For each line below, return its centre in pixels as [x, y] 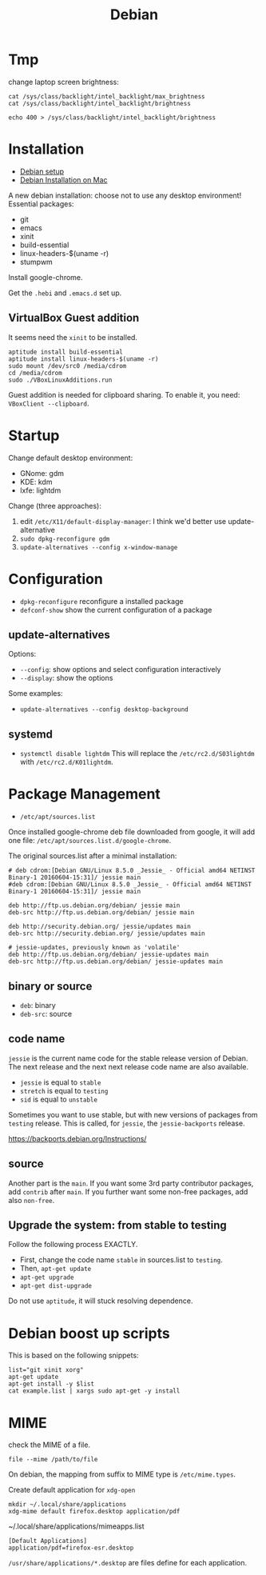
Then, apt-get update [56, 1269]
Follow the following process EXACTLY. [73, 1245]
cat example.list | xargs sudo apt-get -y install [94, 1391]
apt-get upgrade [47, 1277]
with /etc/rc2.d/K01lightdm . [66, 762]
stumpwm [36, 262]
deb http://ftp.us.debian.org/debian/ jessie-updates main [109, 955]
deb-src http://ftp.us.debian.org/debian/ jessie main [101, 913]
